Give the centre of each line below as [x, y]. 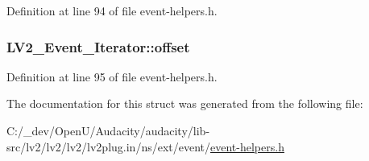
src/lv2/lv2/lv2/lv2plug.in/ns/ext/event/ [109, 146]
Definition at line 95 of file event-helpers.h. [112, 76]
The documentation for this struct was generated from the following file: [185, 103]
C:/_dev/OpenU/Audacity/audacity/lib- [108, 130]
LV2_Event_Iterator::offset [98, 46]
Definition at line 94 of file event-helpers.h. [112, 10]
